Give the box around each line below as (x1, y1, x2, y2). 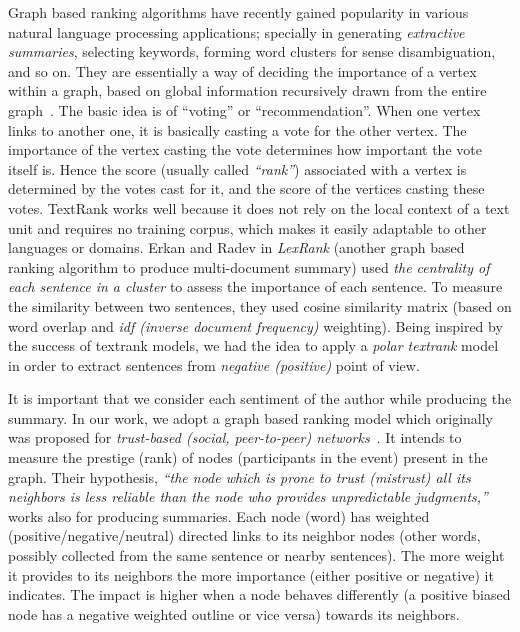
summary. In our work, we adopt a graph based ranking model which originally (8, 407, 493, 428)
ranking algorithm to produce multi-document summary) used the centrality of (8, 256, 490, 277)
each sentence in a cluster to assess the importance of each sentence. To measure (8, 276, 503, 297)
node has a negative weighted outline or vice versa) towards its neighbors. (8, 603, 460, 624)
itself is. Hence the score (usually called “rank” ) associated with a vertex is (8, 158, 467, 179)
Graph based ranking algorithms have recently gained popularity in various (8, 2, 469, 22)
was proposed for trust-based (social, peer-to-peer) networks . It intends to (8, 427, 462, 448)
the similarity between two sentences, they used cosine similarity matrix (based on (8, 295, 512, 316)
